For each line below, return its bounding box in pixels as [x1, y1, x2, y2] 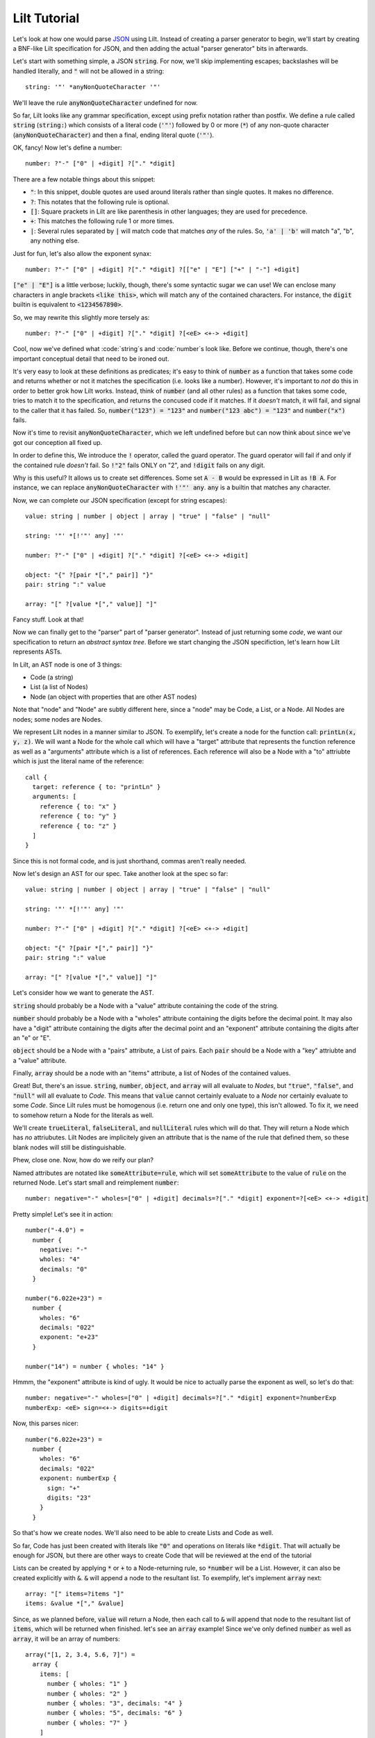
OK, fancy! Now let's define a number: [12, 143, 122, 152]
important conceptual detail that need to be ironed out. [12, 355, 169, 363]
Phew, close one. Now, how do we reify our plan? [12, 1156, 154, 1164]
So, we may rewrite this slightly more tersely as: [12, 313, 150, 321]
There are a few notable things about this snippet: [12, 174, 156, 184]
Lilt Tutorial [12, 10, 80, 26]
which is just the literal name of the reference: [12, 757, 144, 765]
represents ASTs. [12, 647, 62, 656]
